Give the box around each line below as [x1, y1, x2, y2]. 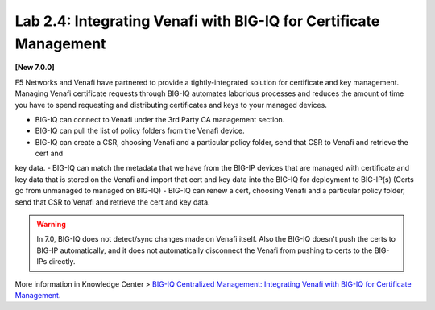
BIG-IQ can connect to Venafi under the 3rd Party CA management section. [35, 114, 285, 124]
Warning [36, 220, 66, 229]
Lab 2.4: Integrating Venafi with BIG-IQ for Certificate [14, 12, 380, 30]
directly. [48, 257, 76, 267]
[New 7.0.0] [14, 63, 55, 72]
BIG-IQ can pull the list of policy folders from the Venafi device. [35, 126, 245, 136]
